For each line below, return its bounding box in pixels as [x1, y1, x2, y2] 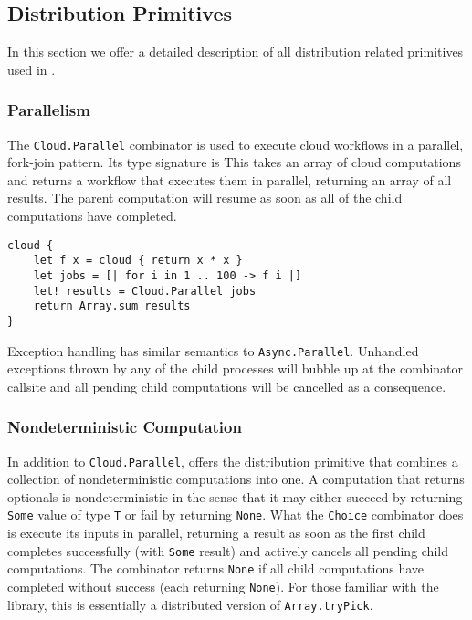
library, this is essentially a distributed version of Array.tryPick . [7, 594, 373, 614]
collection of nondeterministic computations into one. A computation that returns [7, 469, 465, 489]
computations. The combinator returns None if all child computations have [7, 559, 425, 578]
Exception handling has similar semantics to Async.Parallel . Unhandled [7, 341, 419, 360]
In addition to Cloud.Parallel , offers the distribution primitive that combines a [7, 451, 458, 470]
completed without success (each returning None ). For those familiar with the [7, 577, 439, 596]
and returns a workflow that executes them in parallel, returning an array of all [7, 170, 452, 189]
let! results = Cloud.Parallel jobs [33, 284, 257, 298]
